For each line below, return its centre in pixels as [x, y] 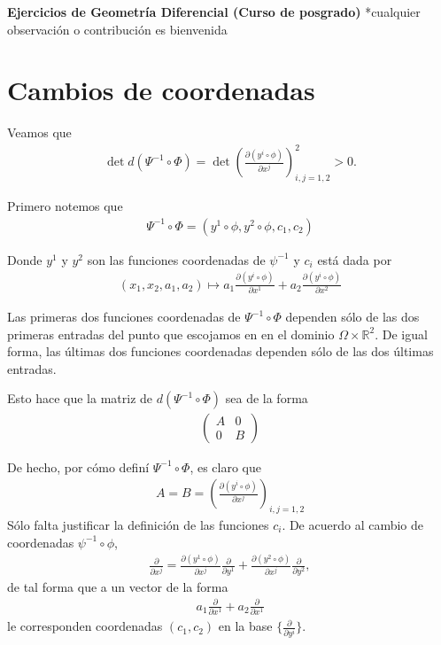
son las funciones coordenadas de [176, 259]
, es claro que [226, 466]
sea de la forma [267, 398]
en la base [245, 626]
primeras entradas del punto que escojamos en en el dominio [171, 334]
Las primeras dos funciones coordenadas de [124, 317]
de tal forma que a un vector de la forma [118, 586]
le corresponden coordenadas [85, 626]
